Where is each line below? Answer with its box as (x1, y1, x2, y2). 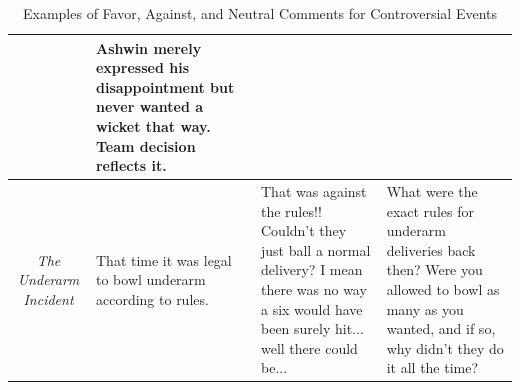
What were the (386, 181, 478, 201)
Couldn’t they (260, 220, 347, 241)
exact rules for (386, 200, 474, 221)
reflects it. (95, 155, 167, 176)
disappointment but (95, 76, 235, 97)
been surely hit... (260, 318, 364, 339)
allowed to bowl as (386, 278, 500, 299)
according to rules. (95, 288, 209, 309)
